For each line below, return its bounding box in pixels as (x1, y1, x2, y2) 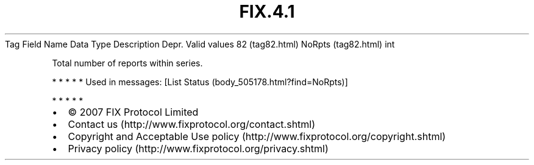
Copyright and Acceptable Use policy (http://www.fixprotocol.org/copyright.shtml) (68, 130, 446, 142)
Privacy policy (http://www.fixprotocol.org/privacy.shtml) (68, 142, 329, 155)
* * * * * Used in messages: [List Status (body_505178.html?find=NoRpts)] (52, 76, 348, 87)
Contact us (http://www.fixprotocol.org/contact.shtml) (68, 118, 316, 130)
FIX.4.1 (239, 1, 295, 22)
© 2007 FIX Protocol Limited (68, 105, 199, 118)
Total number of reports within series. (52, 57, 203, 68)
